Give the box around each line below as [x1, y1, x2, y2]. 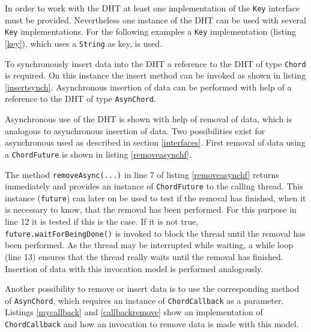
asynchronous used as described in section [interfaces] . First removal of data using [5, 136, 306, 149]
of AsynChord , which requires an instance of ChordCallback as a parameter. [5, 294, 284, 306]
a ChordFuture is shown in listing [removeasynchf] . [5, 147, 192, 160]
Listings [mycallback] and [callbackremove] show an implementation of [5, 306, 263, 318]
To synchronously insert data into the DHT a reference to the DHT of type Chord [5, 57, 306, 70]
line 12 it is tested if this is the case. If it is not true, [5, 215, 199, 228]
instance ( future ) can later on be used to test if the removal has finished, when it [5, 191, 306, 204]
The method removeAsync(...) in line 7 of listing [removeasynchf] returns [5, 168, 279, 180]
